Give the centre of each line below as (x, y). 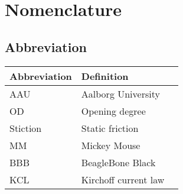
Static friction (110, 128)
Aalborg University (120, 93)
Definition (105, 76)
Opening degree (113, 111)
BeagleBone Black (118, 162)
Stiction (26, 128)
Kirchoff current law (123, 179)
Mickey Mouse (111, 145)
